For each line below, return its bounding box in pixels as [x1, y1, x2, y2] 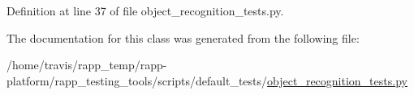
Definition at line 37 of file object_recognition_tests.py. [6, 2, 284, 19]
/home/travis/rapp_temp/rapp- [6, 56, 167, 73]
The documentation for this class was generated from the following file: [6, 29, 360, 46]
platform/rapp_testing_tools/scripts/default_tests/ [6, 72, 268, 89]
